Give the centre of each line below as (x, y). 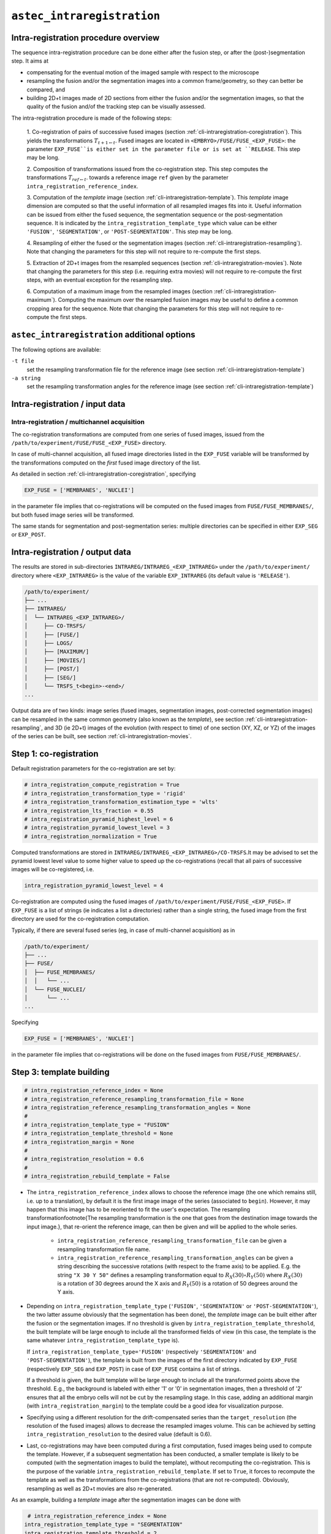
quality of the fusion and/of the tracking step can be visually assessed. (116, 107)
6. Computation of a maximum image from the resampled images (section (120, 291)
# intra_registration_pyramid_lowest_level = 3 (97, 828)
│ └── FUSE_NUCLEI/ (55, 989)
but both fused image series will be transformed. (73, 515)
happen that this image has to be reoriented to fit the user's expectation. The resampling (139, 1209)
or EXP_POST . (29, 534)
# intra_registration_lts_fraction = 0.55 (89, 811)
